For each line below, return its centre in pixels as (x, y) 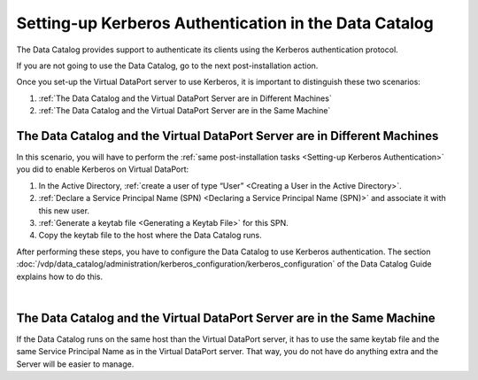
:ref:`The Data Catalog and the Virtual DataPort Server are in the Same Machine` (185, 111)
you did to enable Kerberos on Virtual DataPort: (103, 169)
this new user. (64, 210)
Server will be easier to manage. (75, 364)
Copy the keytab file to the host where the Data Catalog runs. (150, 236)
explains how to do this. (60, 276)
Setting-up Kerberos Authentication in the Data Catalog (225, 23)
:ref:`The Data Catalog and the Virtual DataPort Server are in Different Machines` (185, 98)
